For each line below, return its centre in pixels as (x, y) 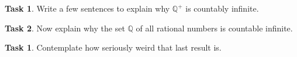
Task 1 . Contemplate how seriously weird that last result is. (113, 47)
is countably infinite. (222, 8)
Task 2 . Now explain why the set (65, 28)
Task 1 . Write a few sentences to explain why (87, 8)
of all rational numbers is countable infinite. (214, 28)
